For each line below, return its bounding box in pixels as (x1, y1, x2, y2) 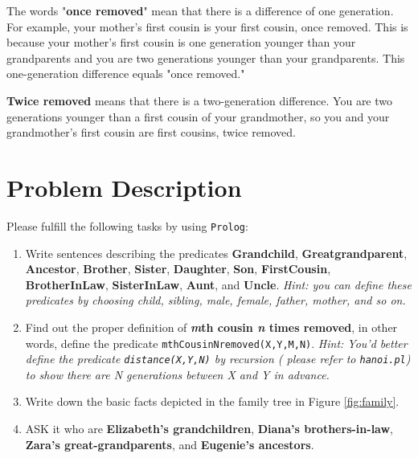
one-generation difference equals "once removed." (6, 65, 245, 82)
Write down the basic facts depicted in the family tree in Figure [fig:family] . (25, 393, 400, 410)
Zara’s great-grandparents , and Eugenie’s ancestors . (25, 436, 314, 452)
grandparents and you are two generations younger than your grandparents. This (6, 49, 405, 66)
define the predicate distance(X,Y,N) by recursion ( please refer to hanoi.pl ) (25, 350, 411, 367)
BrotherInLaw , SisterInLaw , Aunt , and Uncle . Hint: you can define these (25, 276, 412, 292)
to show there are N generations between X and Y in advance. (25, 366, 330, 382)
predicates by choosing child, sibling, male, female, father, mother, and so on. (25, 292, 406, 309)
